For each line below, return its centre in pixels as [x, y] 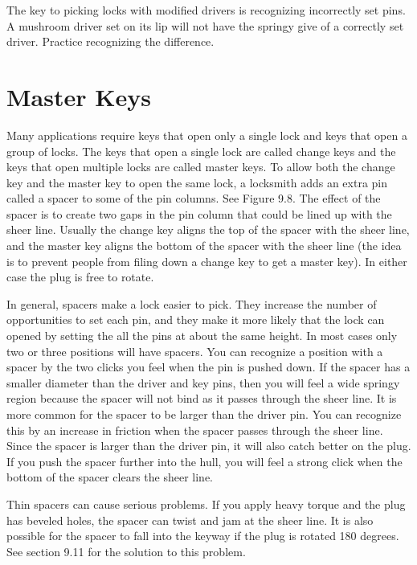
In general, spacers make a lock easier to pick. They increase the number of [192, 303]
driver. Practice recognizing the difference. [110, 41]
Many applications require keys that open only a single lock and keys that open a [207, 135]
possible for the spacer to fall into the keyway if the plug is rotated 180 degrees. [203, 536]
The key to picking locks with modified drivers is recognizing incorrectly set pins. [206, 10]
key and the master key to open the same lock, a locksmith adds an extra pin [197, 182]
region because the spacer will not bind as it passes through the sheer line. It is [202, 398]
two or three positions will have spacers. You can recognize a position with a [195, 351]
